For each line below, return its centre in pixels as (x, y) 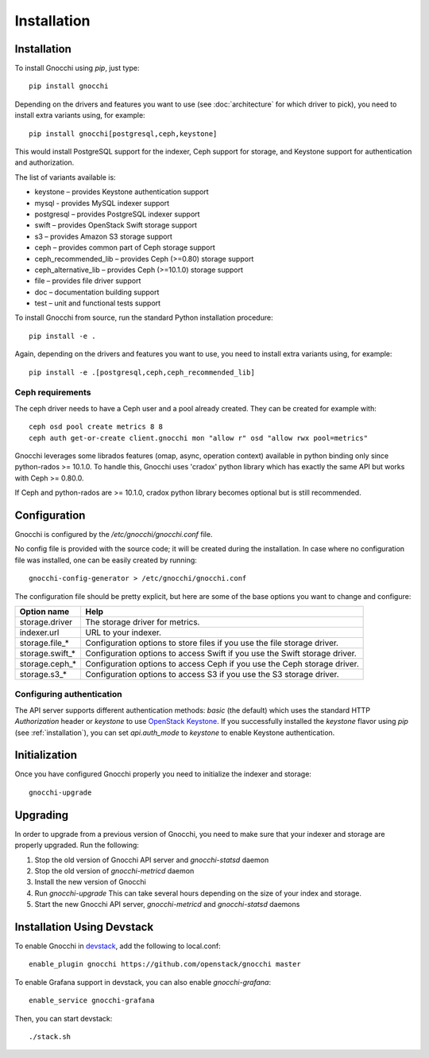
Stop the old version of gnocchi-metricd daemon (114, 870)
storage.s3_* (43, 674)
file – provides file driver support (88, 281)
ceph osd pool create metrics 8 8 (96, 427)
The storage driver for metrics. (143, 622)
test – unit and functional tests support (98, 303)
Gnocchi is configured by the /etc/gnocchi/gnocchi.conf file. (114, 535)
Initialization (46, 755)
